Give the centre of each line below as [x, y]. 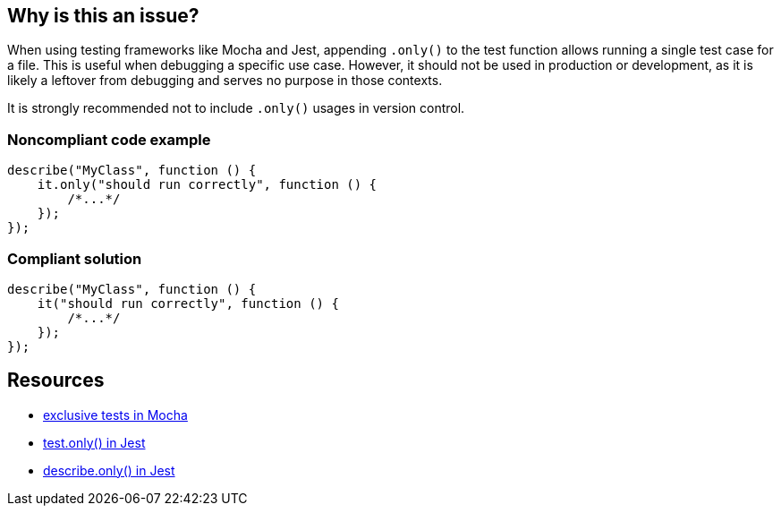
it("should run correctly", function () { [188, 303]
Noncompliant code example [109, 139]
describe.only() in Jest [109, 470]
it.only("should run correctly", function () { [207, 185]
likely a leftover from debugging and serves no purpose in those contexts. [225, 81]
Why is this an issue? [103, 16]
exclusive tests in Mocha [115, 415]
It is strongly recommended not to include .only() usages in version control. [236, 108]
